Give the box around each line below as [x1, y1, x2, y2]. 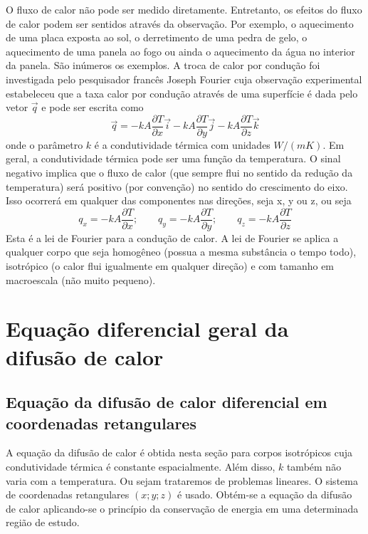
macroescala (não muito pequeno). [6, 272, 156, 287]
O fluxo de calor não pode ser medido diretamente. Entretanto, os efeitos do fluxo [6, 2, 362, 16]
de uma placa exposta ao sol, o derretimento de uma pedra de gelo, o [6, 30, 307, 45]
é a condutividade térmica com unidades [94, 137, 270, 152]
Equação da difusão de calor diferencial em [6, 391, 327, 413]
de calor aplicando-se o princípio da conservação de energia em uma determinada [6, 501, 359, 515]
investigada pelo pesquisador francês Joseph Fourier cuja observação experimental [6, 71, 362, 86]
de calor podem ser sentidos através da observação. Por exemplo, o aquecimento [6, 16, 354, 31]
